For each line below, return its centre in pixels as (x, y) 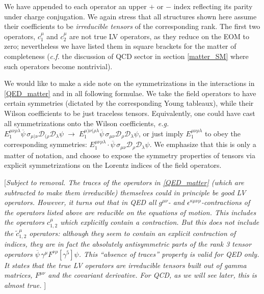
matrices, (18, 275)
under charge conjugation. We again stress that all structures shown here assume (130, 16)
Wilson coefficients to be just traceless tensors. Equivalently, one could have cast (130, 113)
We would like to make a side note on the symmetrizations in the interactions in (129, 83)
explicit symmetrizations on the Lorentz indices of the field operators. (113, 165)
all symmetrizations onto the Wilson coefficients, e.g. (87, 123)
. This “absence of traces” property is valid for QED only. (169, 254)
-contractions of (226, 202)
